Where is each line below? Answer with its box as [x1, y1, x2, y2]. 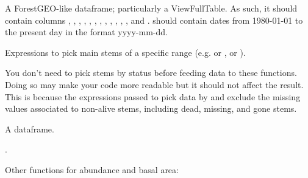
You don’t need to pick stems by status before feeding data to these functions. [5, 66, 297, 79]
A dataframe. [5, 122, 54, 135]
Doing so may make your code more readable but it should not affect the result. [5, 78, 304, 91]
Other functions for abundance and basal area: [5, 163, 179, 176]
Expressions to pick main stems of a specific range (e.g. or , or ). [5, 46, 246, 58]
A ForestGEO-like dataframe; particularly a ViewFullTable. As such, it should [5, 2, 298, 14]
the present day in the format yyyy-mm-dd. [5, 26, 168, 38]
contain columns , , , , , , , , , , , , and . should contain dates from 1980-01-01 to [5, 13, 303, 26]
